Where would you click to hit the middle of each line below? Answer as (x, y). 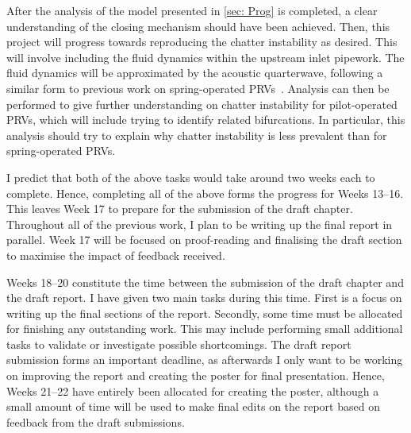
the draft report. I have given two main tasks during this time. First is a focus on (204, 298)
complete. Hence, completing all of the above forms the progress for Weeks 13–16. (205, 193)
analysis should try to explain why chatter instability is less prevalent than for (197, 135)
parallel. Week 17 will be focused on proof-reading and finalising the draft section (204, 240)
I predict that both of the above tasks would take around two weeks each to (191, 177)
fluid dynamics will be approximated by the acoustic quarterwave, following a (195, 73)
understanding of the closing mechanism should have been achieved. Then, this (198, 26)
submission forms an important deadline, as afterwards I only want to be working (205, 360)
